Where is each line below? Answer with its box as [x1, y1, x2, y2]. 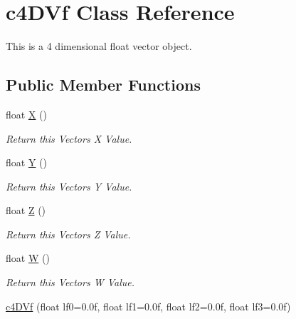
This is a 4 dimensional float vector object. [6, 39, 192, 54]
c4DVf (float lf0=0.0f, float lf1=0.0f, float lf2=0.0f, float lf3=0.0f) [6, 298, 291, 313]
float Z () [6, 203, 46, 218]
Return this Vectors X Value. [6, 131, 132, 146]
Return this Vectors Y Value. [6, 178, 132, 193]
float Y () [6, 155, 47, 170]
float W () [6, 250, 50, 265]
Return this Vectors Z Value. [6, 226, 131, 241]
